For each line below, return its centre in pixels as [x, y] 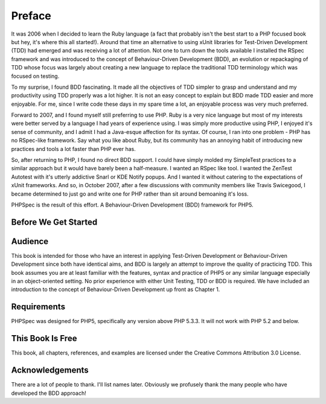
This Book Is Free [44, 338]
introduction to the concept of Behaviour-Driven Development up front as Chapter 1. [116, 289]
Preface [31, 16]
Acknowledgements [50, 370]
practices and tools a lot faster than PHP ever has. [73, 149]
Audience [30, 241]
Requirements [38, 307]
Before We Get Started [54, 222]
